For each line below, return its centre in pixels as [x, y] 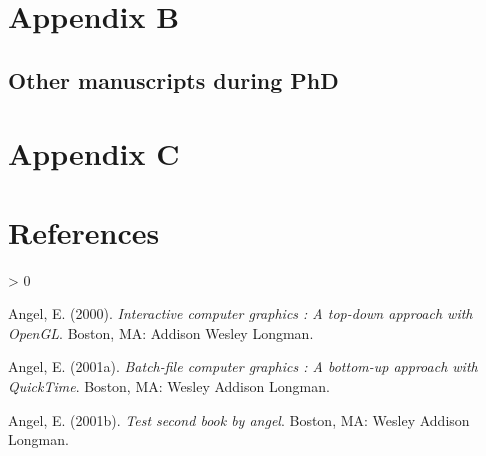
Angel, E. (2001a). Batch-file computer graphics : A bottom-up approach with [243, 366]
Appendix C [94, 153]
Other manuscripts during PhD [173, 79]
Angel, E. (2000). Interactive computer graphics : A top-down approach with [240, 313]
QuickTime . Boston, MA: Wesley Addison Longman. [169, 386]
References [84, 231]
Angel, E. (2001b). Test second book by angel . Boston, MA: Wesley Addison [239, 419]
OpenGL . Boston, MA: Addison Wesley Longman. [161, 332]
